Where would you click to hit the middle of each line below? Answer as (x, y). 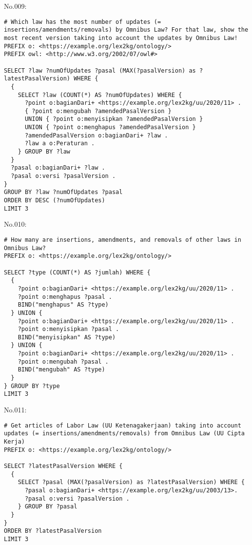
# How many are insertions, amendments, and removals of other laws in (123, 240)
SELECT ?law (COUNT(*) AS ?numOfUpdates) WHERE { (100, 95)
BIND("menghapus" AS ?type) (63, 305)
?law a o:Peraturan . (60, 144)
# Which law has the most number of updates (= (83, 22)
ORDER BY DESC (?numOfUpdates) (55, 201)
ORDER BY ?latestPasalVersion (53, 531)
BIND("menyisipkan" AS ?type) (67, 337)
